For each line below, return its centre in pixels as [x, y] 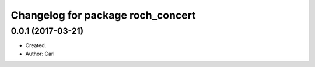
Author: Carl [40, 54]
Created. [36, 45]
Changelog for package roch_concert [103, 15]
